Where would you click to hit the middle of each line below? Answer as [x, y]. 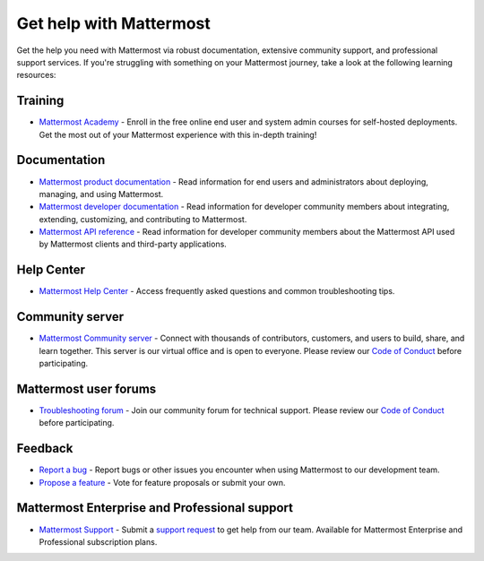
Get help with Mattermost [113, 23]
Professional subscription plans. [98, 541]
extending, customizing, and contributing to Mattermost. [143, 219]
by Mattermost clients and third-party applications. [133, 244]
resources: [36, 75]
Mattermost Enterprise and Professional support [155, 508]
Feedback [45, 449]
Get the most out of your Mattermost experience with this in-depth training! [178, 134]
